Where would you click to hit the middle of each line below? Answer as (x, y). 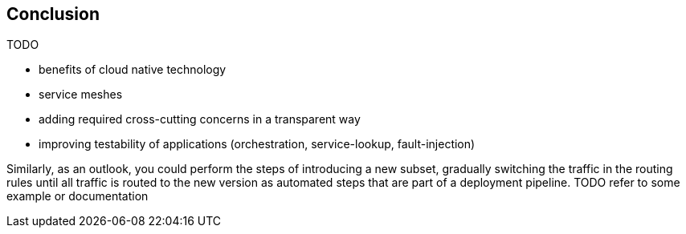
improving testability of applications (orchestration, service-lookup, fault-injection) (257, 144)
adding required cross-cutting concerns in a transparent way (200, 119)
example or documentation (78, 196)
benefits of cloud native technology (133, 70)
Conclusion (53, 14)
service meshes (81, 95)
